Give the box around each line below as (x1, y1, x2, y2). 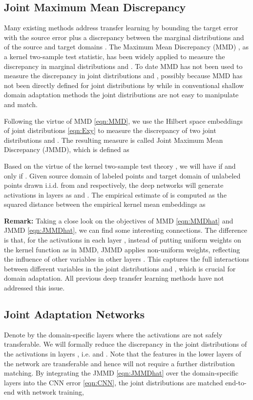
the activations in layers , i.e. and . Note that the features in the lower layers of (4, 349, 241, 359)
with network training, (17, 387, 84, 397)
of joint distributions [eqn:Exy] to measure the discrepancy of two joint (4, 125, 216, 135)
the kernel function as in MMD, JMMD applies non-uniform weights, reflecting (4, 244, 240, 254)
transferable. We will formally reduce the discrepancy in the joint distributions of (4, 339, 247, 349)
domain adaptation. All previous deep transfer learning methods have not (4, 273, 224, 283)
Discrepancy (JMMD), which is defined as (4, 144, 129, 155)
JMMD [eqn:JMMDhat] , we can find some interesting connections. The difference (4, 225, 248, 235)
